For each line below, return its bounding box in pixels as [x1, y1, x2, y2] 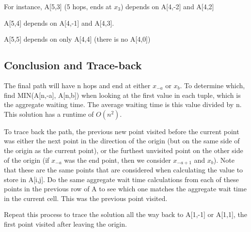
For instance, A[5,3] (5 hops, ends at [4, 1, 112, 11]
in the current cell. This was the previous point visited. [4, 193, 168, 203]
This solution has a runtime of [4, 108, 94, 119]
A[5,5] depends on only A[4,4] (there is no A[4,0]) [4, 34, 151, 44]
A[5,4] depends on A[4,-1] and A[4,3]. [4, 17, 114, 28]
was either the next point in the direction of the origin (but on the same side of [4, 136, 240, 146]
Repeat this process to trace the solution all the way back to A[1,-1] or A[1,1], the [4, 209, 247, 219]
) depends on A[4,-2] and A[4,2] [120, 1, 214, 11]
